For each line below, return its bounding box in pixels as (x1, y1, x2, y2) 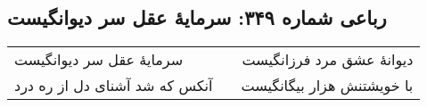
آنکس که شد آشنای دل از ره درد (14, 75, 213, 96)
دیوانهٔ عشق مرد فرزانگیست (242, 49, 414, 70)
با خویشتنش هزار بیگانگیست (241, 75, 414, 96)
